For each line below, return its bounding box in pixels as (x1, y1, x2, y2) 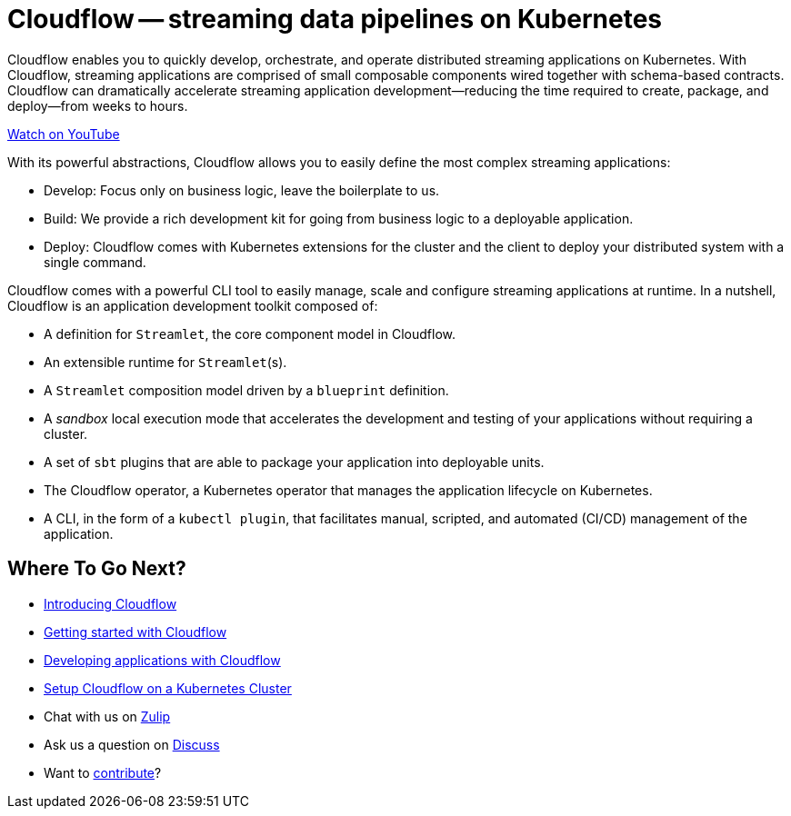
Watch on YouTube (7, 125, 120, 142)
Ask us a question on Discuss (44, 736, 220, 752)
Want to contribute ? (44, 764, 162, 781)
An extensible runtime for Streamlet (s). (44, 353, 287, 370)
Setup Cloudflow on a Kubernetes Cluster (44, 680, 292, 696)
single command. (44, 254, 146, 270)
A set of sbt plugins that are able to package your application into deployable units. (44, 453, 545, 470)
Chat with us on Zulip (44, 708, 171, 724)
